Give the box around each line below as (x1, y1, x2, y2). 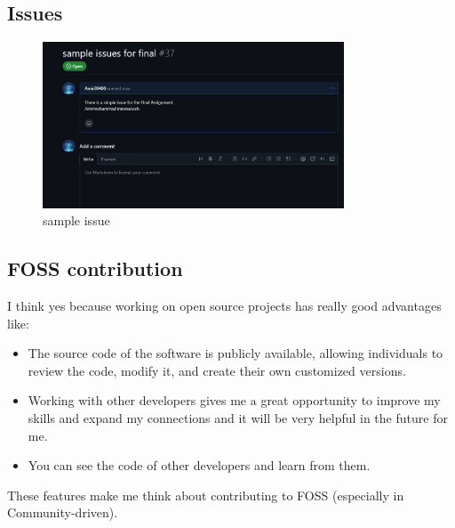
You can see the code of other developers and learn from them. (28, 456, 371, 475)
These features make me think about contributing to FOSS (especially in (7, 485, 404, 504)
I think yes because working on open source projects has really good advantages (7, 296, 442, 315)
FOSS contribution (7, 255, 183, 282)
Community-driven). (7, 503, 118, 522)
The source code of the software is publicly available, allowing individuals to (28, 344, 443, 362)
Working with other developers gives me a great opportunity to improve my (28, 391, 441, 410)
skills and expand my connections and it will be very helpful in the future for (28, 409, 448, 427)
